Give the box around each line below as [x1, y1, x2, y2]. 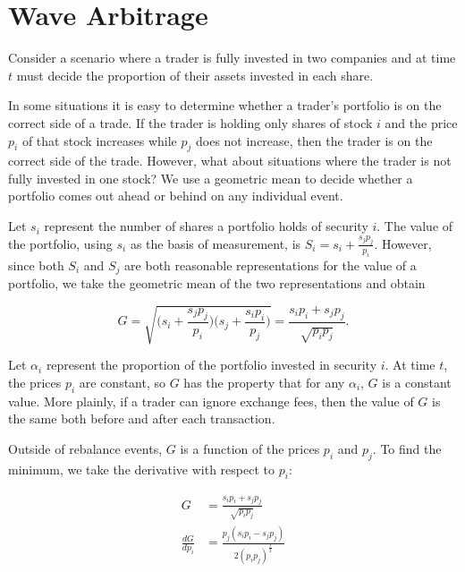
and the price [385, 113, 458, 132]
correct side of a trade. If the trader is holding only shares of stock [8, 113, 373, 132]
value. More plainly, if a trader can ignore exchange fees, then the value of [8, 391, 414, 410]
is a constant [382, 372, 452, 391]
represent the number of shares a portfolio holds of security [44, 217, 368, 235]
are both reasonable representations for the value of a [124, 255, 417, 274]
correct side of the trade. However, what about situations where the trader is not [8, 151, 452, 170]
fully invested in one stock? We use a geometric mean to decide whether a [8, 168, 413, 187]
